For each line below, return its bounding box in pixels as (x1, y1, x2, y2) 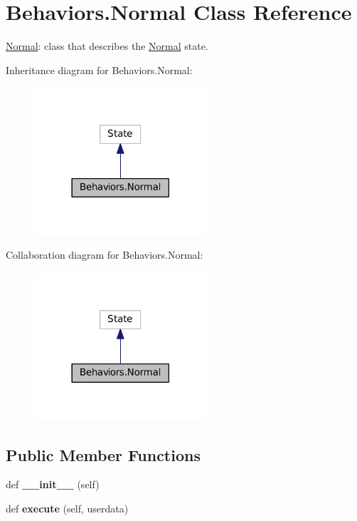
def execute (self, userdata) (6, 500, 129, 515)
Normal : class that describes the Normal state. (6, 38, 208, 53)
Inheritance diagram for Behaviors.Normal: (6, 62, 193, 77)
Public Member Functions (6, 443, 201, 465)
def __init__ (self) (6, 477, 100, 492)
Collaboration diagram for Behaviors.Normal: (6, 247, 203, 262)
